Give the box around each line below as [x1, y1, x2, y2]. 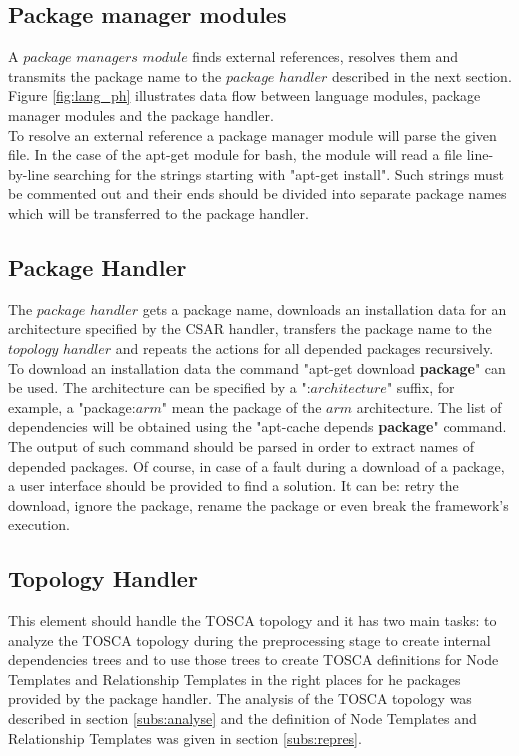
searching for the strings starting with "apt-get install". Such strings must [53, 163, 504, 184]
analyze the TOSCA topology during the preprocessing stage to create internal [8, 629, 491, 650]
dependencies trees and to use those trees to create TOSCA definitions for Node [8, 649, 499, 670]
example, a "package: [8, 396, 136, 417]
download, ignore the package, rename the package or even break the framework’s [8, 494, 509, 515]
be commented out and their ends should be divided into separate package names [8, 183, 507, 204]
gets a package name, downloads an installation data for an [142, 298, 507, 319]
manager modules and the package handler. [8, 104, 274, 125]
